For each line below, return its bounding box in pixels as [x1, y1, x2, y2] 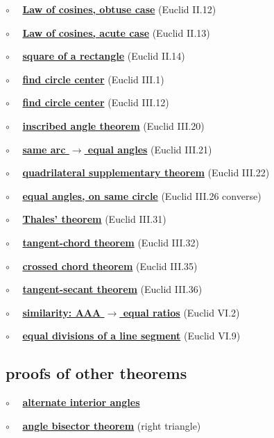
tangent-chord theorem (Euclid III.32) [22, 235, 199, 249]
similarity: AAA [22, 305, 101, 319]
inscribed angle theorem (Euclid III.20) [22, 118, 205, 133]
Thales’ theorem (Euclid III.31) [22, 212, 166, 226]
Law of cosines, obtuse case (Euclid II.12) [22, 2, 216, 16]
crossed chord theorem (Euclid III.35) [22, 258, 198, 273]
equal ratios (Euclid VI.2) [123, 305, 240, 319]
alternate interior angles [22, 395, 140, 410]
